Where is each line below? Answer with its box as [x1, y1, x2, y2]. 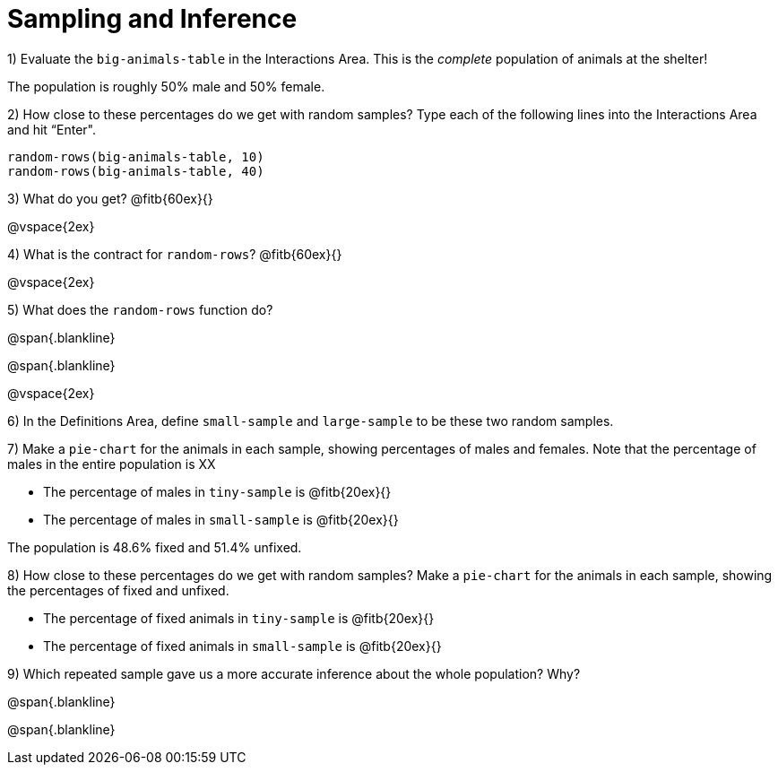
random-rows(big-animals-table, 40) [7, 163, 264, 178]
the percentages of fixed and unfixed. [7, 582, 229, 598]
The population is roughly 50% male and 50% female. [7, 78, 325, 94]
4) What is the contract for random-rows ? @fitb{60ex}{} [7, 246, 342, 262]
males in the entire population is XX [7, 455, 216, 472]
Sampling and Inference [7, 4, 298, 34]
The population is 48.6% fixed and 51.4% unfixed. [7, 539, 302, 555]
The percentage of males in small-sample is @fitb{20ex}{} [43, 511, 399, 527]
